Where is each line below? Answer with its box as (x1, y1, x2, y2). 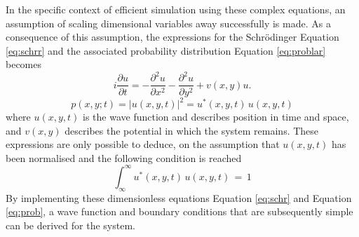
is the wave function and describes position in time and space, (83, 109, 349, 124)
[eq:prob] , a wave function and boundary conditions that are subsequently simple (6, 204, 353, 219)
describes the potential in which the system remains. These (65, 123, 319, 137)
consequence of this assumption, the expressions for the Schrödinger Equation (6, 29, 339, 44)
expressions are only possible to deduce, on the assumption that (6, 137, 280, 151)
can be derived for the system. (6, 217, 135, 232)
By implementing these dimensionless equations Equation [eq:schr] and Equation (6, 190, 352, 205)
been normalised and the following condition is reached (6, 150, 242, 165)
